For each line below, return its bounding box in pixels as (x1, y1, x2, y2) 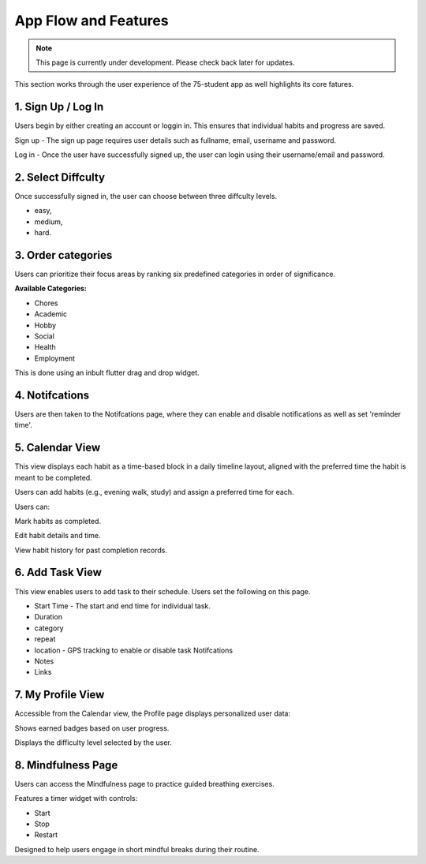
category (34, 623, 64, 633)
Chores (34, 298, 58, 308)
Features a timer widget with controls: (14, 794, 138, 803)
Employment (34, 353, 75, 363)
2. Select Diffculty (14, 170, 106, 184)
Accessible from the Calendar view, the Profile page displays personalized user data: (14, 709, 291, 718)
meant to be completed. (14, 473, 92, 482)
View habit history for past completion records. (14, 545, 167, 555)
